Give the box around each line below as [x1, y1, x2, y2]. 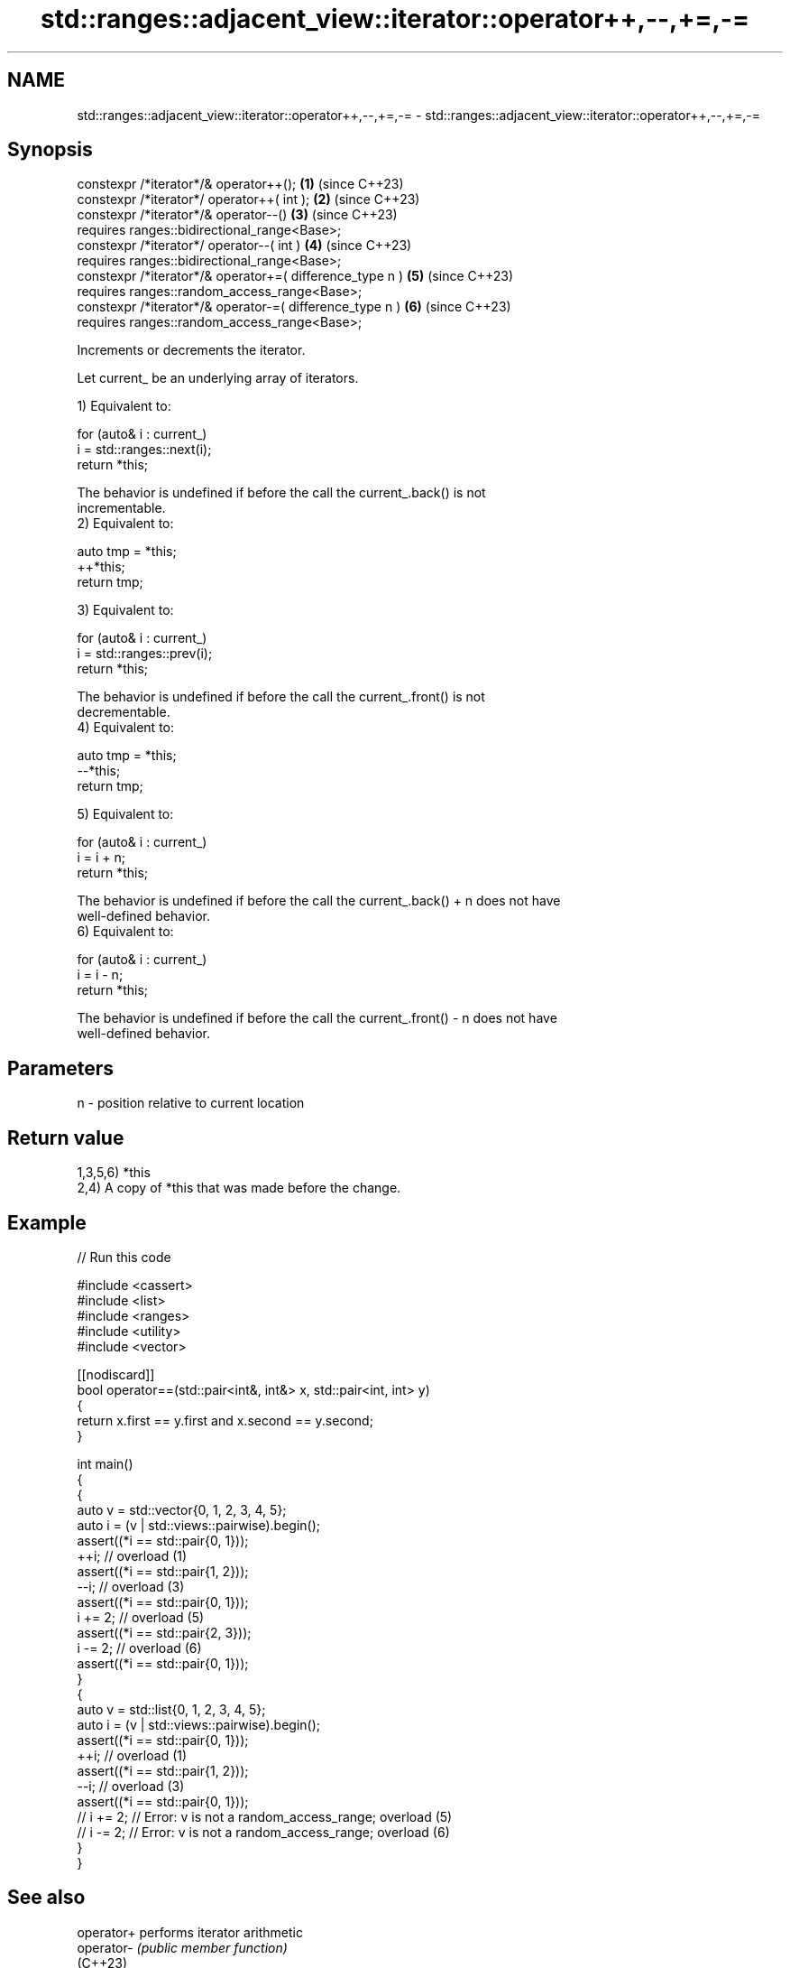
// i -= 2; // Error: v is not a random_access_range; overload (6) [77, 1824, 450, 1840]
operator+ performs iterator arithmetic [77, 1924, 303, 1940]
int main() [77, 1455, 133, 1471]
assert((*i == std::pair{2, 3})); [77, 1624, 252, 1640]
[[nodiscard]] [77, 1366, 155, 1382]
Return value [7, 1126, 124, 1149]
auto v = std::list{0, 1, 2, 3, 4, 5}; [77, 1701, 266, 1717]
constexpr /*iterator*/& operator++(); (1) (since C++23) [77, 176, 404, 192]
